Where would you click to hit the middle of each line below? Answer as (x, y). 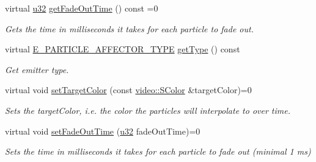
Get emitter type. (37, 69)
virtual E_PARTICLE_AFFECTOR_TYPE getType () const (123, 49)
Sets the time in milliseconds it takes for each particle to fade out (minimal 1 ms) (158, 151)
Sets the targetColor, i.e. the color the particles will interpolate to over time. (148, 110)
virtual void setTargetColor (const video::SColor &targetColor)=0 (128, 90)
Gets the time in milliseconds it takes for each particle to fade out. (129, 28)
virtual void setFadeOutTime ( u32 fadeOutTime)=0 (103, 131)
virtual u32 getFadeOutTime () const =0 (82, 8)
